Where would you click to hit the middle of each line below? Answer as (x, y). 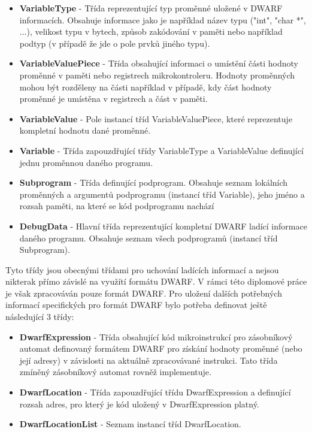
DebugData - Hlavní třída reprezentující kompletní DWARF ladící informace (163, 226)
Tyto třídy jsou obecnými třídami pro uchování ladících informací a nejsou (142, 269)
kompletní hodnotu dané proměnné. (85, 130)
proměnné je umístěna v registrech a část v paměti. (113, 99)
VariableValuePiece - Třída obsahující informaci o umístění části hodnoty (159, 63)
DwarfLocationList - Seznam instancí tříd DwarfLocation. (130, 424)
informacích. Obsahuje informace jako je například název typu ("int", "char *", (163, 19)
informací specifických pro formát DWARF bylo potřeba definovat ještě (136, 305)
